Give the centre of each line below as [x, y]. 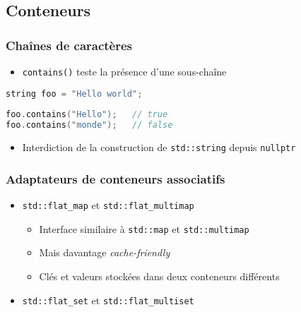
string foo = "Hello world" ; [74, 94]
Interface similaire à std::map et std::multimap [144, 228]
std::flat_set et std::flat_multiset [108, 300]
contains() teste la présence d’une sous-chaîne [124, 71]
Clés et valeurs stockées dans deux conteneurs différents [159, 276]
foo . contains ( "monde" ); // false [89, 125]
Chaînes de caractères [69, 45]
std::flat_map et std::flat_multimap [108, 205]
